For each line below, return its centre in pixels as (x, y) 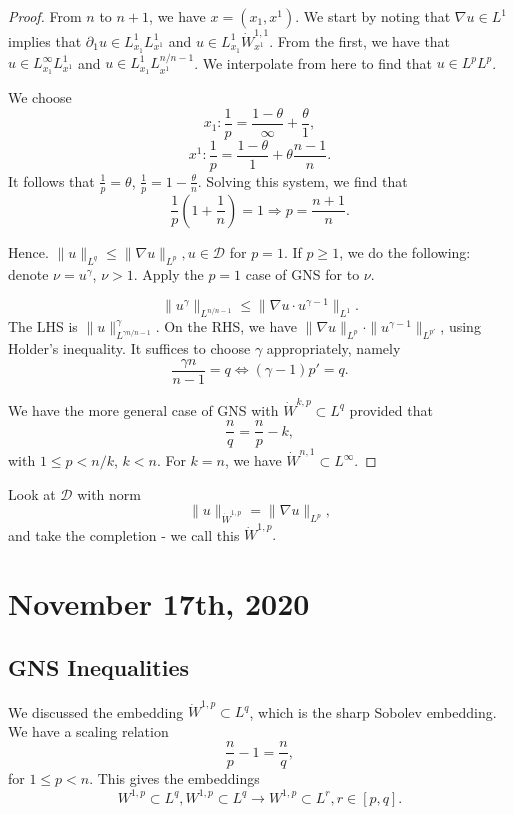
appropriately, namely (333, 348)
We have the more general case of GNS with (143, 409)
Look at (32, 493)
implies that (45, 40)
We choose (40, 97)
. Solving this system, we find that (302, 180)
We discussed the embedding (96, 711)
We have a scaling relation (88, 730)
